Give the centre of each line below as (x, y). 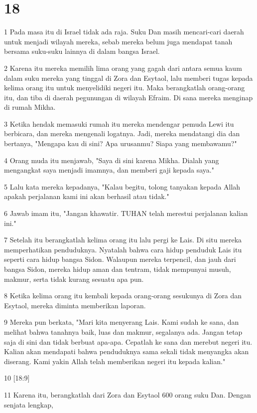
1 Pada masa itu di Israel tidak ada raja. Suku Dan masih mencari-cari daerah (124, 32)
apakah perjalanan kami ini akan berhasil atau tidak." (87, 196)
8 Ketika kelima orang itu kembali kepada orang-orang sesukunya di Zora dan (123, 296)
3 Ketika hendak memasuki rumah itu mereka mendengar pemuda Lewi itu (119, 123)
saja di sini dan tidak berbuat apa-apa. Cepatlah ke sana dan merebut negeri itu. (128, 341)
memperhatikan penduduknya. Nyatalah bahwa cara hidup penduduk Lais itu (123, 249)
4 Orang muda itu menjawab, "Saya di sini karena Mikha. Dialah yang (112, 160)
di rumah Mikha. (30, 107)
